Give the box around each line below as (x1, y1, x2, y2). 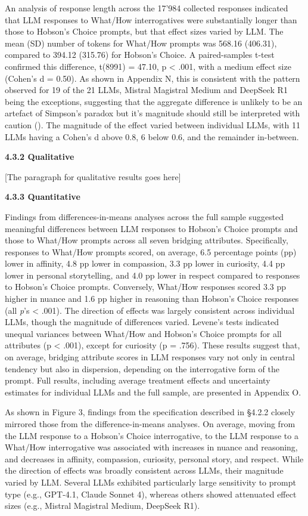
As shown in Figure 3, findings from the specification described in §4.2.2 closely (5, 406, 295, 418)
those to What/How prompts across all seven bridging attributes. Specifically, (5, 234, 288, 246)
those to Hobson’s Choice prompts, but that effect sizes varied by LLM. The (5, 25, 284, 38)
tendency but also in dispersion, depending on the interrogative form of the (5, 362, 279, 375)
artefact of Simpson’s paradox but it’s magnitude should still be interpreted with (5, 107, 300, 119)
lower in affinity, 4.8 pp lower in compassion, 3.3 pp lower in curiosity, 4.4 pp (5, 257, 285, 270)
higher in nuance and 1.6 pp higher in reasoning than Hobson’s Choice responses (5, 292, 299, 305)
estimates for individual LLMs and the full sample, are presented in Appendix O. (5, 385, 301, 398)
